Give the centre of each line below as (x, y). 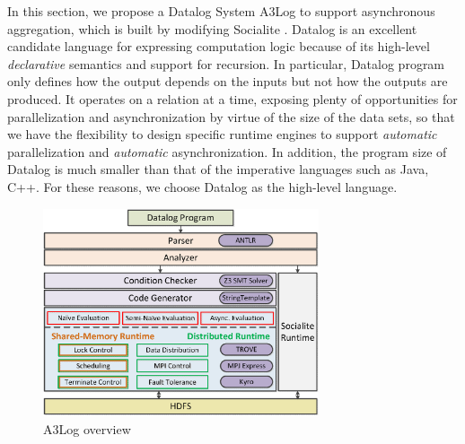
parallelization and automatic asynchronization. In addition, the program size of (227, 151)
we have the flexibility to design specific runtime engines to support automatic (222, 134)
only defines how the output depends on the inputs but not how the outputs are (228, 81)
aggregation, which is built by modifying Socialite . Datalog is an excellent (212, 28)
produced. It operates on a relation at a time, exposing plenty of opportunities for (232, 98)
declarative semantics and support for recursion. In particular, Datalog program (226, 63)
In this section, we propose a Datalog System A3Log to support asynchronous (221, 11)
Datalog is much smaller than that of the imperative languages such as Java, (218, 169)
